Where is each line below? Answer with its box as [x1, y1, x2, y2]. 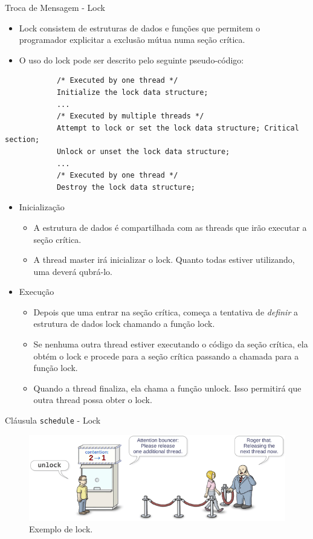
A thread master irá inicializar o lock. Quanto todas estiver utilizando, [33, 253, 295, 266]
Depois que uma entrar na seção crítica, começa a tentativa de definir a [33, 305, 298, 318]
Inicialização [19, 201, 65, 213]
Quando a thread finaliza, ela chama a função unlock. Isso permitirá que [33, 381, 302, 394]
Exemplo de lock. [29, 523, 93, 535]
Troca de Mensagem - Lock [5, 1, 105, 13]
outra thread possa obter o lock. [33, 393, 152, 406]
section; [5, 135, 40, 144]
